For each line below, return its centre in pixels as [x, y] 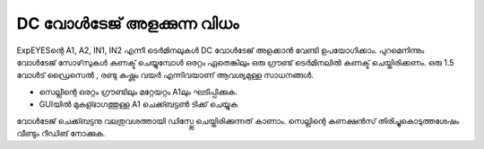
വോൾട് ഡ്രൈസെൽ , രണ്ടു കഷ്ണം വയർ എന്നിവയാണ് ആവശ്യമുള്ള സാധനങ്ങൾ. [165, 75]
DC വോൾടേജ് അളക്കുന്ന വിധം [128, 23]
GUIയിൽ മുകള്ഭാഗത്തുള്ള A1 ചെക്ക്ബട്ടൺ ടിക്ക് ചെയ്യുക [138, 104]
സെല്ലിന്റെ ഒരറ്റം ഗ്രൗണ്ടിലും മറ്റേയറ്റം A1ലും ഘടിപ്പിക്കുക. [138, 92]
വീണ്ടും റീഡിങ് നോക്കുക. [61, 133]
